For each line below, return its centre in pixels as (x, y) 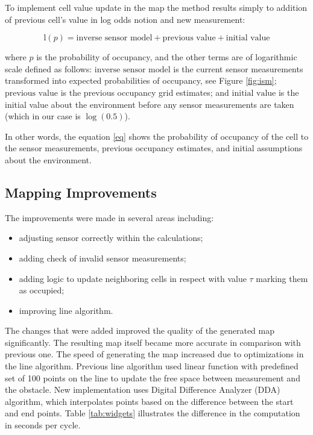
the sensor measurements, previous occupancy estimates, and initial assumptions (154, 148)
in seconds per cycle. (43, 425)
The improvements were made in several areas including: (109, 217)
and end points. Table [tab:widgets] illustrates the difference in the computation (153, 413)
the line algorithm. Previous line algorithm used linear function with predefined (152, 366)
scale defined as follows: (49, 68)
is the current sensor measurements (238, 68)
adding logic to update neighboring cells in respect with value (133, 278)
